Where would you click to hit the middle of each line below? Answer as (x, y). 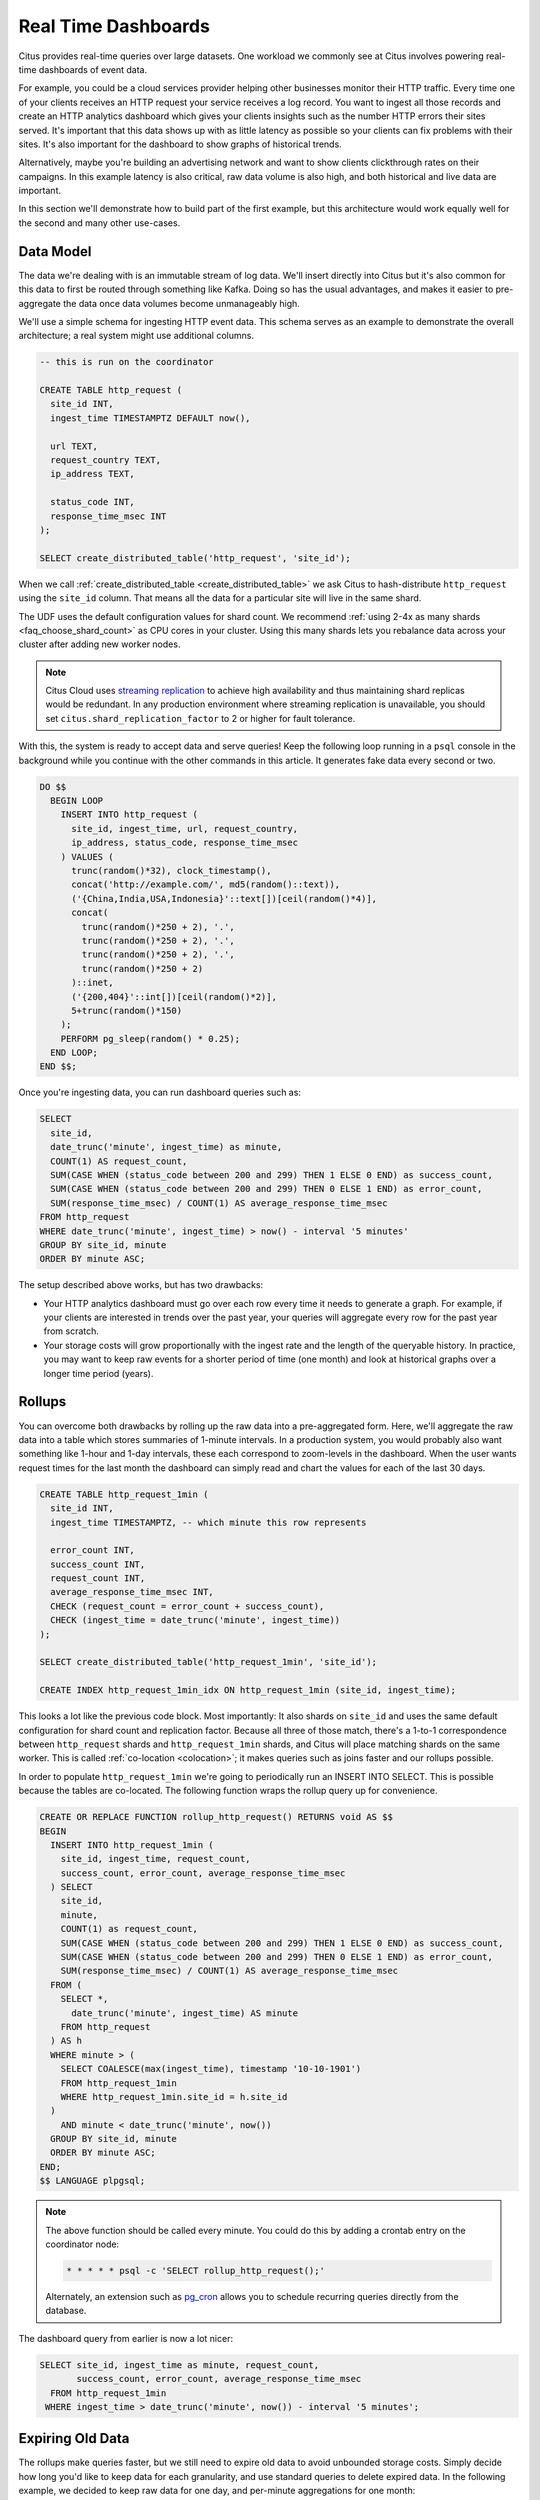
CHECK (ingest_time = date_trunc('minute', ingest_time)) (195, 1620)
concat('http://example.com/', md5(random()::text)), (206, 884)
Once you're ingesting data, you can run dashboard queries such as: (160, 1092)
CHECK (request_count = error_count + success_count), (187, 1606)
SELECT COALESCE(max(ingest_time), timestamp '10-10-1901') (211, 2069)
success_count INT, (98, 1564)
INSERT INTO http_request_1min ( (132, 1844)
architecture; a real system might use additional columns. (136, 336)
